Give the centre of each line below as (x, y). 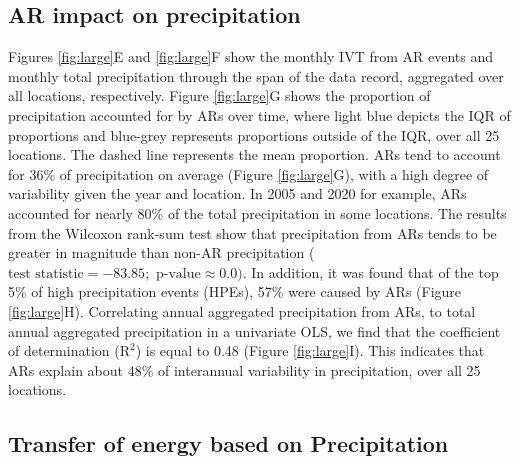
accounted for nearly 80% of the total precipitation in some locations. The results (257, 212)
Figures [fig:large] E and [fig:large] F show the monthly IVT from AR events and (250, 56)
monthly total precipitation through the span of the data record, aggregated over (256, 75)
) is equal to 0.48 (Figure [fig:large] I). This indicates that (310, 350)
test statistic (46, 273)
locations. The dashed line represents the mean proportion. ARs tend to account (254, 154)
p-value (178, 273)
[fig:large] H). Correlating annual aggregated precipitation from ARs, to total (242, 310)
